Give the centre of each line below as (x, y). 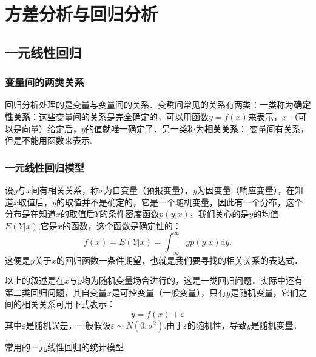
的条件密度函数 (129, 214)
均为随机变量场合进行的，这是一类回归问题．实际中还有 (192, 280)
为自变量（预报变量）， (148, 189)
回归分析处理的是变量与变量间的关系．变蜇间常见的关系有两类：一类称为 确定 (158, 105)
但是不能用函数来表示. (49, 140)
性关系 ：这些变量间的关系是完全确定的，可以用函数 (107, 116)
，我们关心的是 (219, 214)
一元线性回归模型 (45, 167)
